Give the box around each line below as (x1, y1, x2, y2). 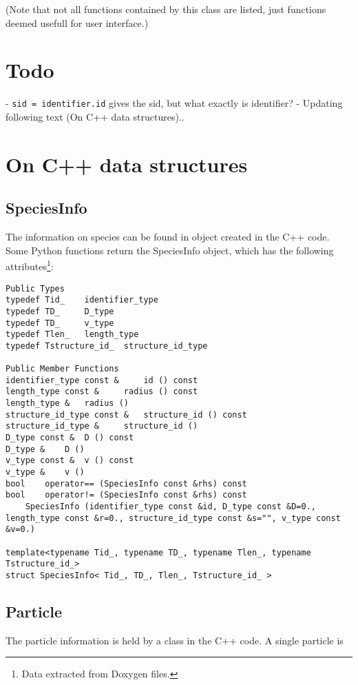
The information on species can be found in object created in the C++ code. (6, 229, 330, 244)
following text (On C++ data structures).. (6, 109, 185, 123)
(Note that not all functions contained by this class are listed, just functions (6, 2, 326, 16)
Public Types (6, 283, 65, 294)
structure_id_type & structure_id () (6, 421, 198, 431)
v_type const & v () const (6, 456, 134, 466)
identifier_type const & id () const (6, 375, 198, 385)
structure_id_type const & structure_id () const (6, 409, 247, 420)
